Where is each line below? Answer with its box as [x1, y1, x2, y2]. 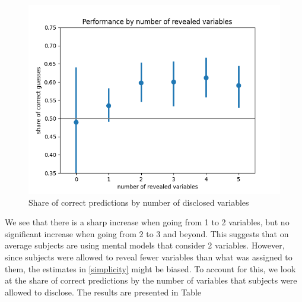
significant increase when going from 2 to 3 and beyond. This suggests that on [5, 227, 289, 240]
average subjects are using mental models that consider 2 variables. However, [5, 239, 285, 251]
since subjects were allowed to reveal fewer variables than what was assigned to [5, 250, 293, 263]
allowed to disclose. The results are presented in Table [5, 285, 202, 298]
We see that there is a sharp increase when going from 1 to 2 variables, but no [5, 216, 290, 228]
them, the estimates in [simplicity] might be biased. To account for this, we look [5, 262, 296, 275]
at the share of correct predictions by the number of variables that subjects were [5, 274, 297, 287]
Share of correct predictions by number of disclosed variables [28, 196, 249, 208]
